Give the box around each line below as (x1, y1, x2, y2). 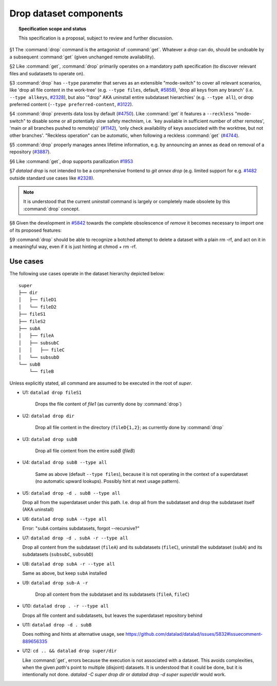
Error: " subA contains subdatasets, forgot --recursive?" (22, 526, 140, 532)
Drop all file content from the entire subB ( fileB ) (35, 448, 135, 454)
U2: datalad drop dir (22, 413, 74, 419)
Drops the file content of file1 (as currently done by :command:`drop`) (35, 401, 182, 407)
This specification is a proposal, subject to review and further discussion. (18, 35, 173, 41)
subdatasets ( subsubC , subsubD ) (22, 551, 93, 557)
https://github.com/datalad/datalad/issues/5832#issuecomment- (125, 631, 263, 637)
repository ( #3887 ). (9, 149, 51, 155)
